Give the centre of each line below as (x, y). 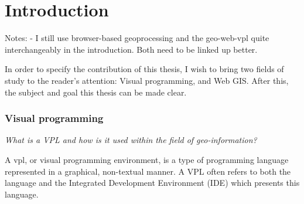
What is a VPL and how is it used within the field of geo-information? (131, 140)
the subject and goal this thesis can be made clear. (96, 92)
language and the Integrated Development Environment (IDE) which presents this (152, 183)
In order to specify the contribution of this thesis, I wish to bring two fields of (144, 69)
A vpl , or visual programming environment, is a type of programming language (147, 159)
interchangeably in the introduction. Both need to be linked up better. (131, 49)
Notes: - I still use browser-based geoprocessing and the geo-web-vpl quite (137, 38)
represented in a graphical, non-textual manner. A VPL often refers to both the (148, 171)
